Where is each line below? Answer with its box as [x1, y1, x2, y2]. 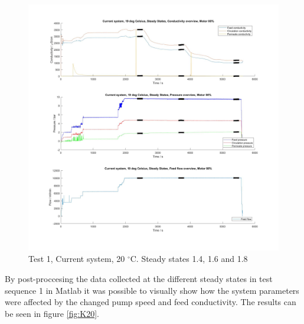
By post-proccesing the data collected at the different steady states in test [5, 272, 273, 284]
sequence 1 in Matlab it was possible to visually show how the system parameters [5, 284, 299, 296]
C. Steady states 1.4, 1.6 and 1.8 [130, 252, 248, 265]
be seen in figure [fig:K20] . [5, 307, 99, 319]
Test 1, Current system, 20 [28, 252, 125, 265]
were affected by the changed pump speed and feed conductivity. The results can [5, 296, 296, 308]
